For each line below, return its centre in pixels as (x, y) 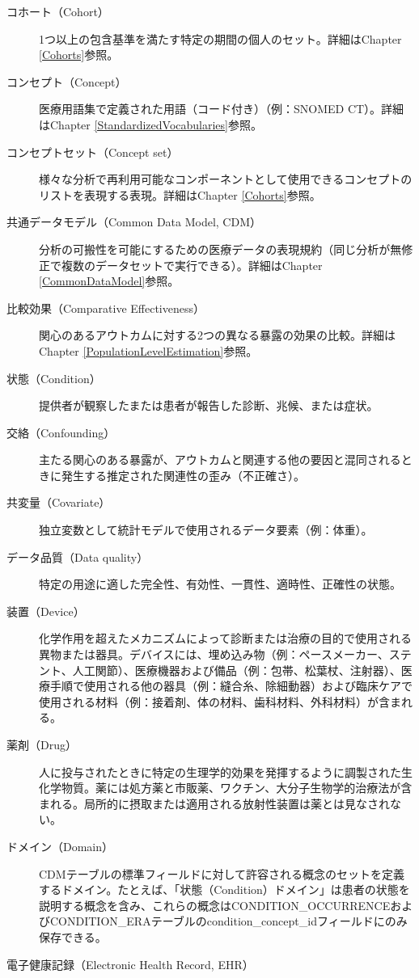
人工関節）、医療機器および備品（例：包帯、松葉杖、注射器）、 (237, 670)
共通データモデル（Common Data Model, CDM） (134, 222)
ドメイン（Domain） (60, 846)
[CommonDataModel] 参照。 (109, 281)
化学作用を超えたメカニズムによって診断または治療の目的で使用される (225, 638)
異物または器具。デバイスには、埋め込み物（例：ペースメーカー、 (214, 654)
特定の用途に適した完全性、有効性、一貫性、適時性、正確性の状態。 (220, 584)
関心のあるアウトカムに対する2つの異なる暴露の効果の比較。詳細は (217, 335)
